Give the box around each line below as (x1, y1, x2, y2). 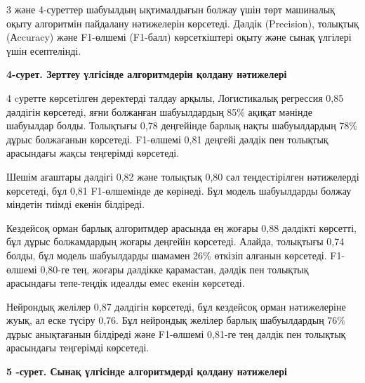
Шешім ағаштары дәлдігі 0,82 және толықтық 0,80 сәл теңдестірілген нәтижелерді (6, 169, 359, 183)
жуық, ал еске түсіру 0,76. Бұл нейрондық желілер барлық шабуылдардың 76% (6, 313, 345, 327)
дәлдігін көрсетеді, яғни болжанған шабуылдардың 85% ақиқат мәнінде (6, 104, 312, 119)
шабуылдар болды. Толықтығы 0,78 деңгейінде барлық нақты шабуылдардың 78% (6, 118, 358, 133)
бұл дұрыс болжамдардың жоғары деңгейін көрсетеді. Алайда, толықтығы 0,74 (6, 234, 345, 249)
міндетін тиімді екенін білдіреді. (6, 197, 145, 212)
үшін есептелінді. (6, 43, 81, 58)
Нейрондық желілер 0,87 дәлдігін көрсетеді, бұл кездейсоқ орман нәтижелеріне (6, 299, 346, 313)
